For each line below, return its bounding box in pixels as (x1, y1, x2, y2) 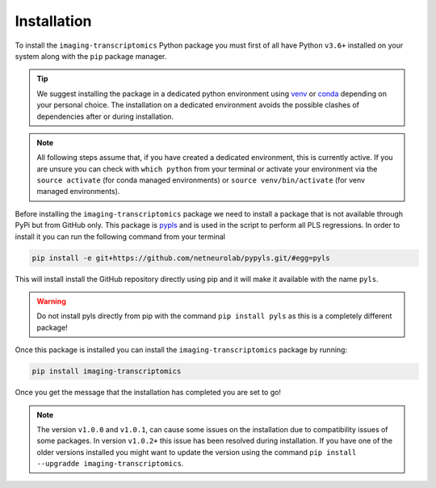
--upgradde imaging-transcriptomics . (36, 459, 184, 469)
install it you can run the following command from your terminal (15, 231, 226, 242)
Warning (36, 296, 66, 306)
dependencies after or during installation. (36, 111, 174, 121)
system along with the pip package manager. (15, 51, 167, 61)
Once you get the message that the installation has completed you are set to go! (15, 388, 282, 398)
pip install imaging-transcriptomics (31, 367, 182, 376)
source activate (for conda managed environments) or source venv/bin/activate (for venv (36, 175, 366, 185)
